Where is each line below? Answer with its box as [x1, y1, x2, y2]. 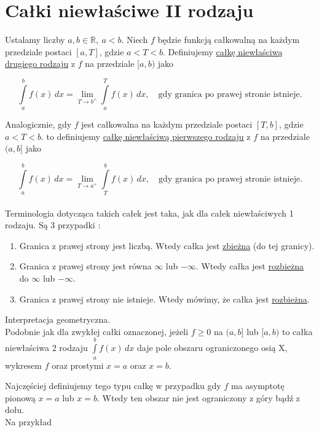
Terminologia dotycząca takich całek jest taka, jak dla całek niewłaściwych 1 [5, 206, 294, 219]
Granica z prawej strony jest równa [19, 260, 152, 272]
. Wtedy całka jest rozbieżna [195, 260, 304, 272]
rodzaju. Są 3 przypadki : [5, 218, 101, 231]
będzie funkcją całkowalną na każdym [157, 33, 300, 46]
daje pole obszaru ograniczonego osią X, [136, 341, 288, 354]
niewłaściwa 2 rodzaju [5, 341, 88, 354]
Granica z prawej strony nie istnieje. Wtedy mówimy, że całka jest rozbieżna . [19, 292, 310, 305]
